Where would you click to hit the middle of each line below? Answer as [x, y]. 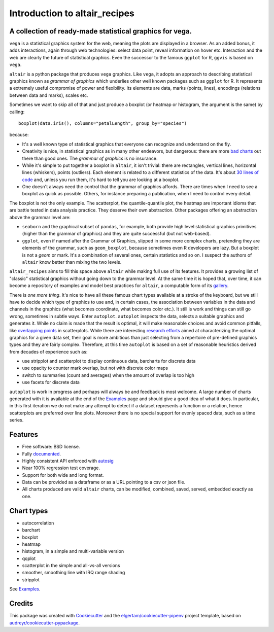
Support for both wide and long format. [63, 475]
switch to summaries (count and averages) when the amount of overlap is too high [108, 375]
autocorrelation [38, 523]
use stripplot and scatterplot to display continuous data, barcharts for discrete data [109, 361]
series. [16, 420]
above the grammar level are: [40, 217]
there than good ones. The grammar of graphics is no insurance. [90, 158]
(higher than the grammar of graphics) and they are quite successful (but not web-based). [116, 234]
